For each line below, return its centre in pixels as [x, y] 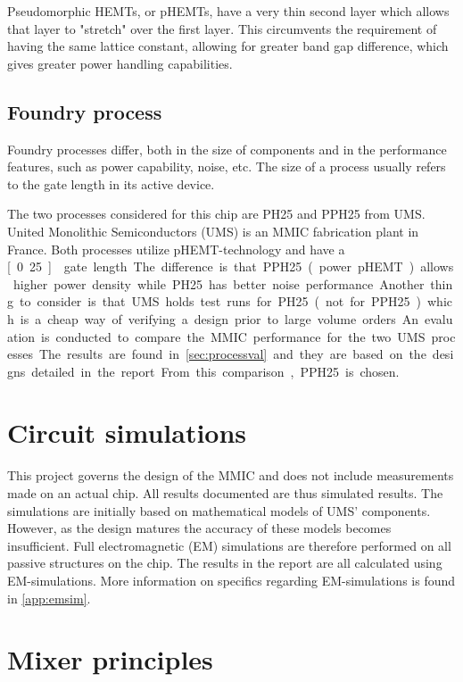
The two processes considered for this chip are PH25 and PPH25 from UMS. [216, 214]
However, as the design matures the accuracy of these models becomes [199, 528]
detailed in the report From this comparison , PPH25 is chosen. [215, 371]
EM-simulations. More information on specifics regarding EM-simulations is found [231, 580]
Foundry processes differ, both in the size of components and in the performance [227, 149]
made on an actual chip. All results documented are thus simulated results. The [225, 493]
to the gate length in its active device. [111, 183]
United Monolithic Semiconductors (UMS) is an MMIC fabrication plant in [213, 231]
